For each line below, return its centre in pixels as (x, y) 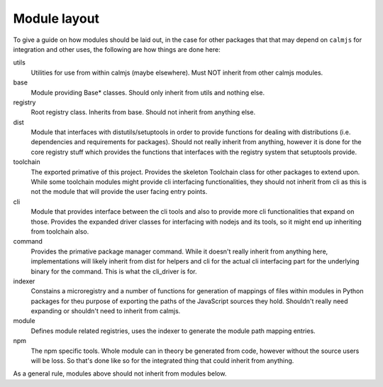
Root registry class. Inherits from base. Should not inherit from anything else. (143, 112)
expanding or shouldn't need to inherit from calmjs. (106, 311)
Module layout (56, 18)
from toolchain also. (60, 231)
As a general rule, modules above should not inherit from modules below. (120, 374)
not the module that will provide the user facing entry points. (119, 192)
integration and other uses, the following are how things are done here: (117, 49)
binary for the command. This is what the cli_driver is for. (114, 271)
